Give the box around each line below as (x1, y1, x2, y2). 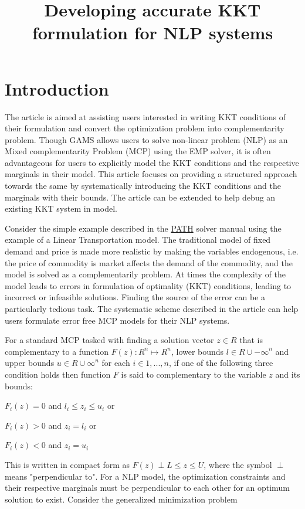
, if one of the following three (168, 357, 273, 369)
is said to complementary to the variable (121, 368, 266, 380)
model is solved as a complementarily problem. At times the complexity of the (5, 268, 286, 280)
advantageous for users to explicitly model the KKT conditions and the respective (5, 156, 299, 168)
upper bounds (5, 357, 55, 369)
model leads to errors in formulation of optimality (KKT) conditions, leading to (5, 279, 292, 291)
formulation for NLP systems (32, 21, 273, 45)
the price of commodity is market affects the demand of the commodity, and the (5, 256, 293, 269)
